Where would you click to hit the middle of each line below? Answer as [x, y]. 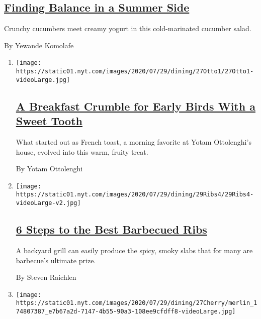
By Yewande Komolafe [39, 45]
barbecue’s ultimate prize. [56, 260]
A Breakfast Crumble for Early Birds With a [136, 106]
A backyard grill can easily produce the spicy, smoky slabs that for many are [134, 250]
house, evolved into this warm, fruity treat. [82, 151]
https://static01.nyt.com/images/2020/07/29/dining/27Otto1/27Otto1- [135, 72]
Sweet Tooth [49, 121]
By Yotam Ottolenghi [49, 169]
